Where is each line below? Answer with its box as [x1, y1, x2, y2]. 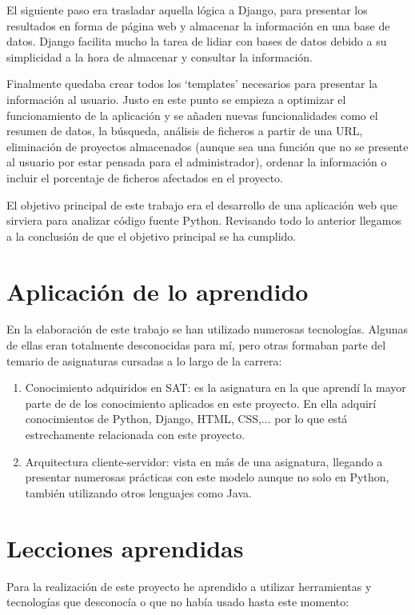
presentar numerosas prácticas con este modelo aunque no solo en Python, [25, 469, 389, 485]
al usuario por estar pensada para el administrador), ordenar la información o [6, 154, 387, 170]
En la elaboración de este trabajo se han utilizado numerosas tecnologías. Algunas [6, 321, 409, 337]
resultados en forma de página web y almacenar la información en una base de [6, 17, 390, 34]
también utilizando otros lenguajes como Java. [25, 484, 252, 501]
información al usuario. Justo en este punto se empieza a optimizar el [6, 90, 346, 107]
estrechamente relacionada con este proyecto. [25, 426, 245, 442]
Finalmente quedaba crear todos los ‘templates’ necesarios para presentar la [6, 75, 378, 92]
